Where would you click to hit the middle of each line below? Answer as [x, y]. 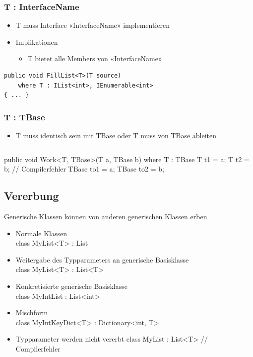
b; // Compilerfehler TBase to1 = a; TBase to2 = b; [84, 169]
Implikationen [37, 42]
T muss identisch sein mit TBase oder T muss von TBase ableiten [116, 135]
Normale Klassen [41, 233]
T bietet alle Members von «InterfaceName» [95, 58]
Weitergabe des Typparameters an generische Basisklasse [102, 259]
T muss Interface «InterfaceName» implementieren [93, 25]
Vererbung [32, 196]
